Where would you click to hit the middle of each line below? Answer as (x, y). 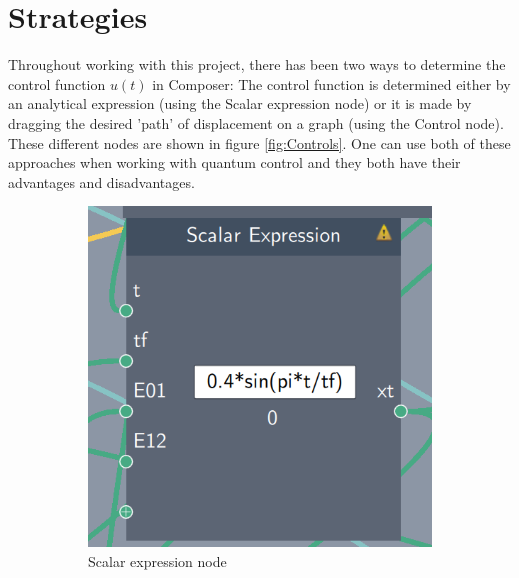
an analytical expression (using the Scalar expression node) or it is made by (240, 103)
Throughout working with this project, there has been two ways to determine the (257, 64)
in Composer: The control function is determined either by (331, 83)
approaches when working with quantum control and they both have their (234, 162)
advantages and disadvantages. (101, 181)
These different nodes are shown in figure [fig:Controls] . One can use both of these (259, 142)
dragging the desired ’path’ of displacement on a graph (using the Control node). (256, 122)
